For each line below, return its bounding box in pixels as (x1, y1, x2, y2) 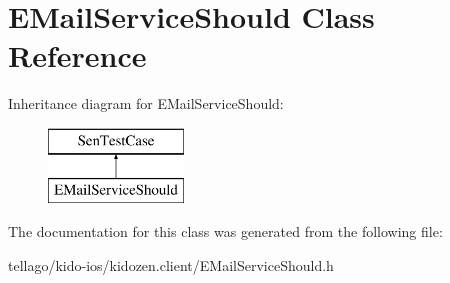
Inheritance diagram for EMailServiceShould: (8, 93, 284, 114)
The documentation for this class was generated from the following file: (8, 221, 443, 242)
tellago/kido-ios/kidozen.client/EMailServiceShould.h (8, 254, 334, 275)
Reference (8, 35, 147, 76)
